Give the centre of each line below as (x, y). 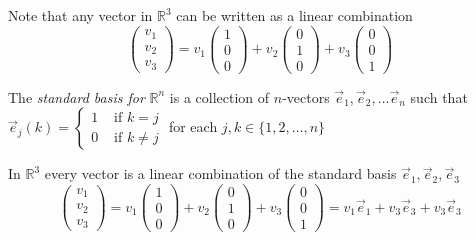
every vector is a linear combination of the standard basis (220, 173)
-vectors (306, 96)
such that (439, 96)
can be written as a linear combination (294, 15)
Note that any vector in (80, 15)
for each (193, 126)
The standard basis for (76, 96)
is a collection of (219, 96)
